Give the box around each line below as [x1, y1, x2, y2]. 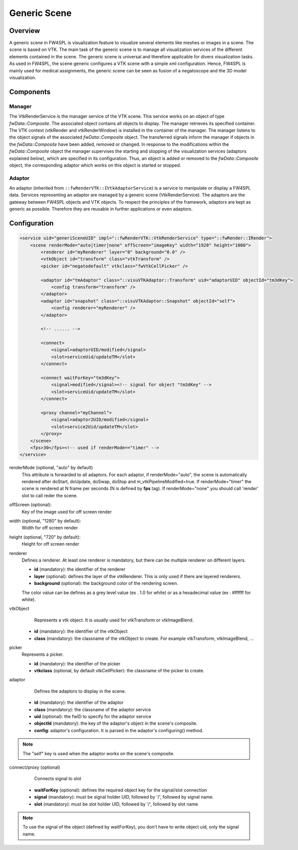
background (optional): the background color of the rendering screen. [34, 580, 178, 586]
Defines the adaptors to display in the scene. [34, 688, 126, 694]
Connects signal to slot [34, 776, 82, 782]
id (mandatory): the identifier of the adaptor [34, 699, 124, 706]
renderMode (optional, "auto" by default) [9, 465, 93, 471]
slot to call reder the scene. [21, 492, 78, 499]
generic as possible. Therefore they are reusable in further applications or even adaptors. [9, 206, 193, 212]
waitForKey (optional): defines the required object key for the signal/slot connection [34, 787, 207, 793]
